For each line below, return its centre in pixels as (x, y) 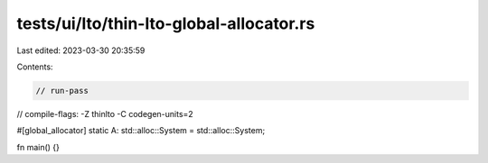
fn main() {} (38, 147)
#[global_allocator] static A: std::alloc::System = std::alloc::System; (141, 131)
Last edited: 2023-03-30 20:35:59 (81, 50)
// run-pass (62, 91)
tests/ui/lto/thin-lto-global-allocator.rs (166, 23)
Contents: (35, 67)
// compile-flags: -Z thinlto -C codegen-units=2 (105, 113)
